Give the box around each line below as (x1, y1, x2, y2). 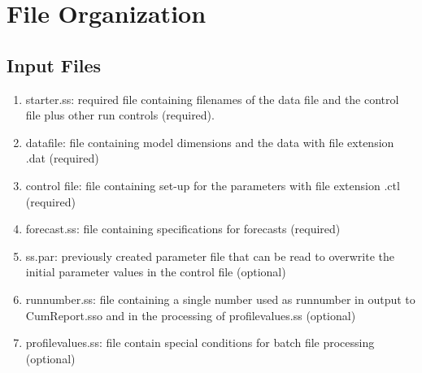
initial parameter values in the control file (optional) (25, 263, 286, 280)
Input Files (7, 52, 102, 77)
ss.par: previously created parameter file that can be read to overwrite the (25, 247, 394, 264)
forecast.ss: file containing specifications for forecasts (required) (25, 220, 341, 237)
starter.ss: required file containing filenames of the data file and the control (25, 90, 399, 107)
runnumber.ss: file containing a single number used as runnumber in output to (25, 290, 415, 307)
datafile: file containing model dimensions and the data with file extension (25, 133, 394, 150)
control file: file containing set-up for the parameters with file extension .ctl (25, 176, 400, 193)
